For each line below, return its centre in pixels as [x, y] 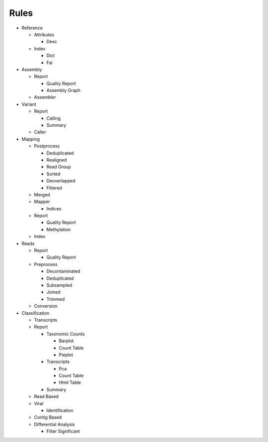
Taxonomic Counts [66, 334]
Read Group [59, 167]
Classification [35, 313]
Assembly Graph [64, 90]
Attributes [44, 34]
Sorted [53, 174]
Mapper [42, 202]
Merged [42, 194]
